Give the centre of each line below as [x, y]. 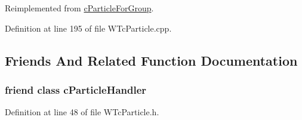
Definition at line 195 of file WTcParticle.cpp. [88, 28]
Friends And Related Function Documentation [151, 60]
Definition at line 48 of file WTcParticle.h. [82, 112]
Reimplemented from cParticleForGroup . [79, 8]
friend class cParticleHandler [76, 89]
